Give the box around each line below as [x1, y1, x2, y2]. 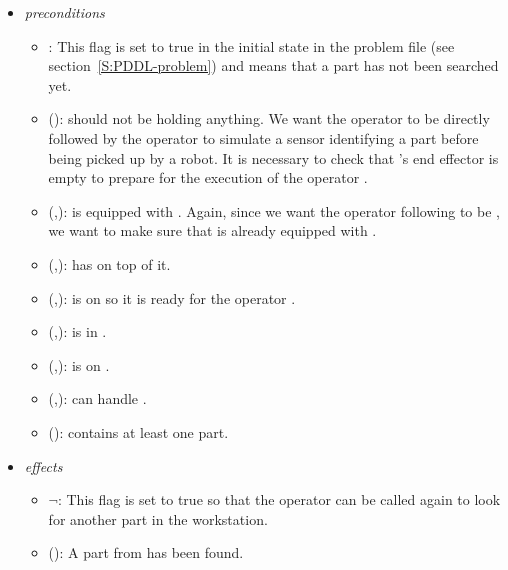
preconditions [24, 2, 105, 22]
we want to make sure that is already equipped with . [48, 220, 377, 241]
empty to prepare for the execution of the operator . [48, 167, 368, 188]
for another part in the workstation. [48, 508, 268, 529]
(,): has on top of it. [48, 253, 171, 274]
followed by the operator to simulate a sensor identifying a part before [48, 127, 479, 148]
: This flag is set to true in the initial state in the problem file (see [48, 35, 455, 56]
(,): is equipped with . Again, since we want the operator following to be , [48, 200, 500, 221]
